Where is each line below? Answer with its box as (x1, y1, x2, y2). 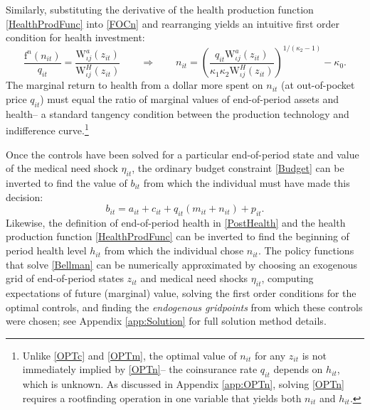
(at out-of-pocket (281, 77, 355, 92)
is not (302, 347, 327, 362)
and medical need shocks (140, 271, 248, 286)
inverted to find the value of (6, 175, 127, 190)
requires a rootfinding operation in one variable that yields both (22, 390, 302, 405)
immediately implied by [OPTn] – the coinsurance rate (22, 362, 258, 377)
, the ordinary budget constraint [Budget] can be (132, 161, 344, 176)
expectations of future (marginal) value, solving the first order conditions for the (6, 286, 356, 301)
